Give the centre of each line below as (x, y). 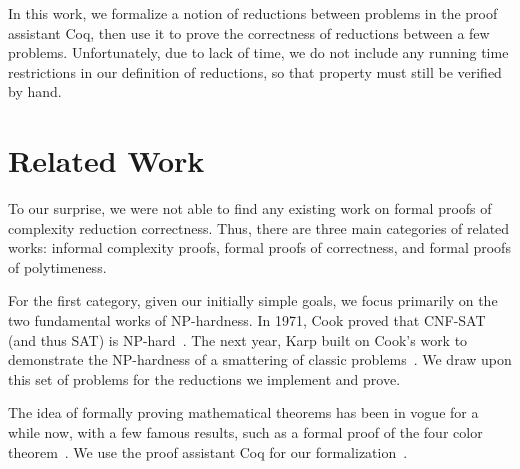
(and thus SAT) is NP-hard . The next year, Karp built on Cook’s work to (238, 339)
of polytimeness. (57, 266)
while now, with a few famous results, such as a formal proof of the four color (245, 432)
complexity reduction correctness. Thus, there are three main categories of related (259, 227)
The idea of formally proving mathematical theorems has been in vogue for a (243, 412)
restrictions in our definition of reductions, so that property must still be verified (255, 71)
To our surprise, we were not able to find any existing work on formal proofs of (250, 208)
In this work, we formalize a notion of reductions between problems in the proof (253, 13)
